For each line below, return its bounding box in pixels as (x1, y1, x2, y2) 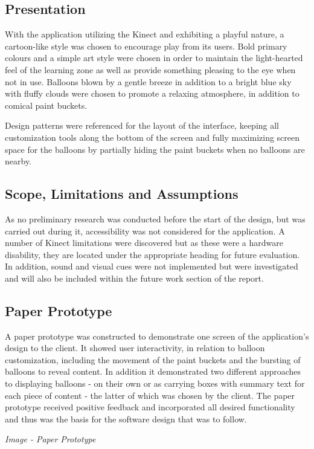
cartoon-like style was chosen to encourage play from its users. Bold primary (5, 39, 287, 52)
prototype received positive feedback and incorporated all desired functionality (5, 401, 295, 413)
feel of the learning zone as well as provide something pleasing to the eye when (5, 63, 296, 76)
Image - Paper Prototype (5, 433, 96, 445)
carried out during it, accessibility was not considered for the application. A (5, 224, 285, 237)
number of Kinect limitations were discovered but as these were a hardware (5, 236, 283, 249)
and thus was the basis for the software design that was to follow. (5, 412, 247, 425)
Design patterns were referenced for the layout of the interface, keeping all (5, 119, 280, 132)
